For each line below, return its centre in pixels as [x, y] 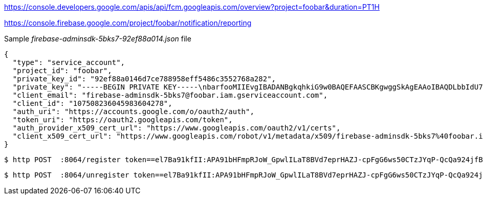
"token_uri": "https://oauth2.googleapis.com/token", [123, 120]
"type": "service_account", [69, 62]
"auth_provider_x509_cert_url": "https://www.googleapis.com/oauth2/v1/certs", [177, 128]
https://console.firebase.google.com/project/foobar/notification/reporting [128, 23]
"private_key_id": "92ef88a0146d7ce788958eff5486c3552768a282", [144, 79]
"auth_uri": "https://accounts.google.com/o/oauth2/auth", [133, 112]
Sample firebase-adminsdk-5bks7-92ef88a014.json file [98, 39]
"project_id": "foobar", [62, 71]
